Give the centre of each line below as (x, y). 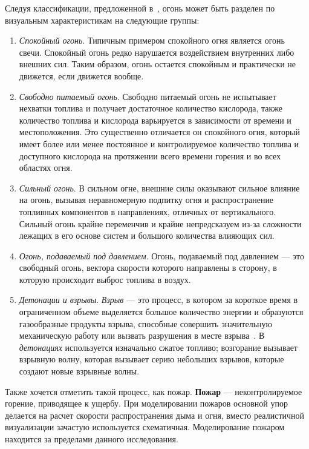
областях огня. (46, 168)
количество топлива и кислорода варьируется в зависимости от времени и (155, 120)
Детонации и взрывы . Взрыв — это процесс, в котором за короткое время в (158, 300)
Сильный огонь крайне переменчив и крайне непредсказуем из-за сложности (160, 223)
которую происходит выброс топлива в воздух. (105, 279)
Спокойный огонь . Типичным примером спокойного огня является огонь (152, 40)
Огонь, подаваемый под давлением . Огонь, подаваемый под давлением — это (162, 255)
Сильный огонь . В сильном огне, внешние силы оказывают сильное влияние (159, 188)
